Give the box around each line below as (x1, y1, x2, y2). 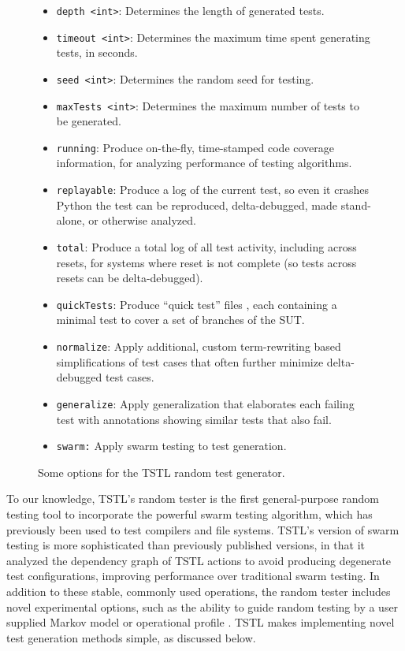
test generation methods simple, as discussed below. (6, 629, 256, 645)
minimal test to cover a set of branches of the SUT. (56, 311, 305, 328)
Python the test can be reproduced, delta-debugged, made (56, 196, 337, 213)
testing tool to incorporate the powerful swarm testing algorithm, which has (6, 505, 373, 522)
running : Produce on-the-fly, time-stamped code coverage (56, 139, 335, 155)
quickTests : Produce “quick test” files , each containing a (56, 296, 337, 312)
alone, (56, 212, 85, 229)
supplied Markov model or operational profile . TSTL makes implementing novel (6, 614, 395, 631)
